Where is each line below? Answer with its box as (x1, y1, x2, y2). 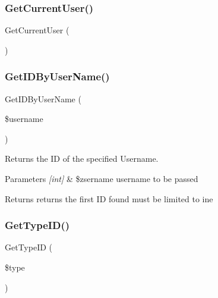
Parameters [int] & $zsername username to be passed (5, 172, 198, 184)
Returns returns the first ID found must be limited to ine (5, 192, 213, 205)
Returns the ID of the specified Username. (5, 152, 159, 165)
